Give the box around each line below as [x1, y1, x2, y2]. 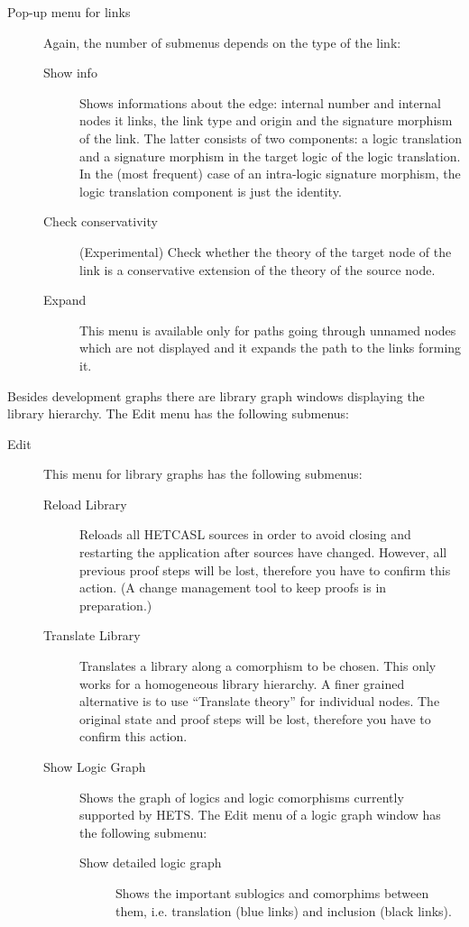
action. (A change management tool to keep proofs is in [79, 578, 387, 597]
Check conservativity [43, 212, 158, 231]
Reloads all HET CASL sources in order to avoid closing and [79, 525, 411, 544]
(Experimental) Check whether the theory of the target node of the [79, 242, 452, 261]
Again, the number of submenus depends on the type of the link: [43, 32, 401, 51]
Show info [43, 63, 97, 82]
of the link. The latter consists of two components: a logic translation [79, 128, 462, 147]
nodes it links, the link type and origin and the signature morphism [79, 111, 453, 130]
